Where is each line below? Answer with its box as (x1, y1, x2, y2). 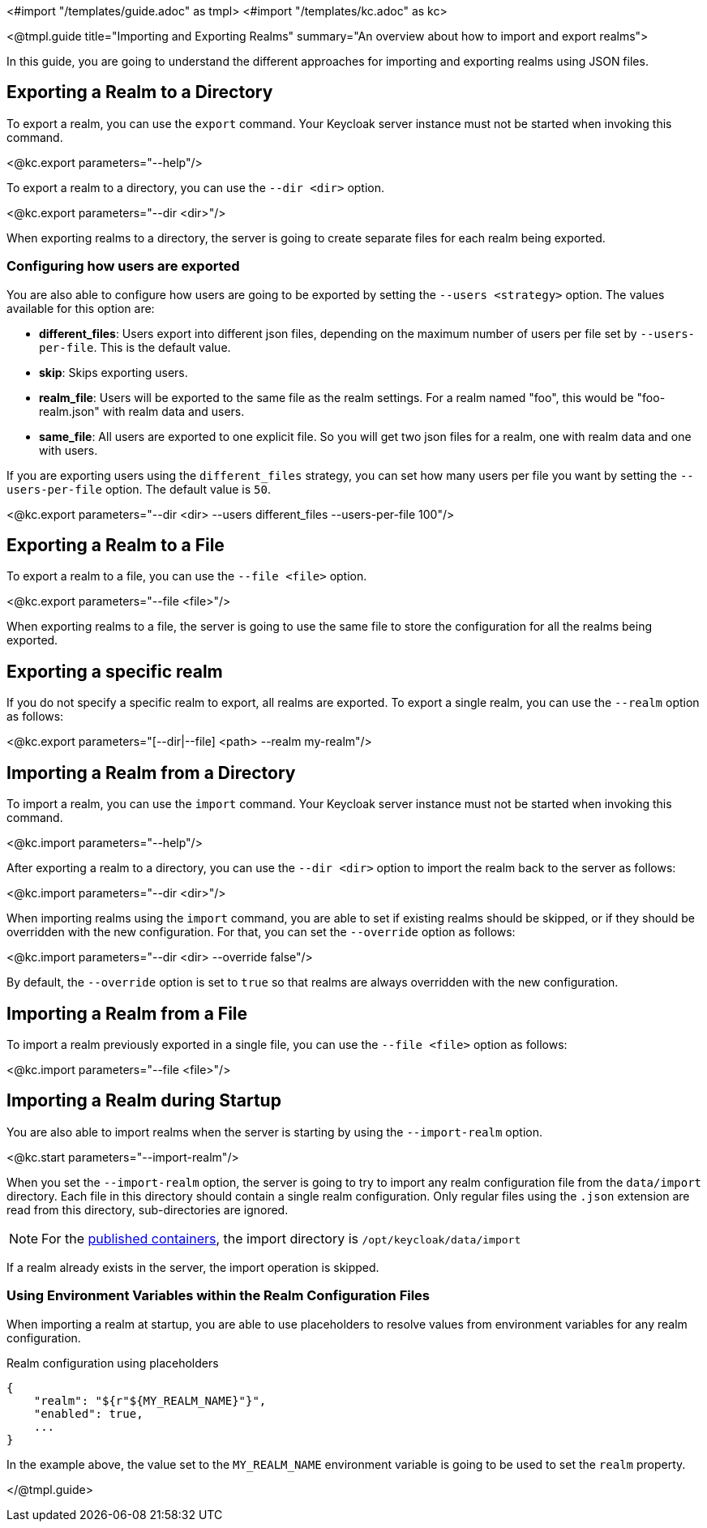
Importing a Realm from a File (6, 1003, 248, 1024)
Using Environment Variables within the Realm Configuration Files (6, 1287, 431, 1304)
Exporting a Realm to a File (6, 535, 225, 556)
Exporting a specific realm (6, 661, 223, 682)
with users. (39, 443, 98, 457)
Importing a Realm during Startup (6, 1090, 281, 1111)
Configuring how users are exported (6, 258, 240, 275)
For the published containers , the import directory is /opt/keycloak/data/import (41, 1230, 521, 1247)
